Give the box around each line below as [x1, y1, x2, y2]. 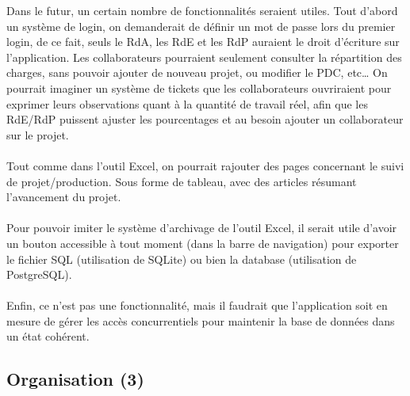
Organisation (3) [6, 367, 144, 391]
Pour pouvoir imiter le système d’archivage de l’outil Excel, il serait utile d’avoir [6, 219, 397, 236]
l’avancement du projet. [6, 188, 121, 205]
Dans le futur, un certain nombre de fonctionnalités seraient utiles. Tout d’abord [6, 2, 398, 18]
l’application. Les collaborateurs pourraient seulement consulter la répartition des [6, 48, 402, 65]
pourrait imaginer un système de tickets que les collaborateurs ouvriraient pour [6, 79, 392, 96]
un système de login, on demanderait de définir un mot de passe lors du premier [6, 17, 396, 34]
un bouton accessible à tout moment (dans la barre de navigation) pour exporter [6, 234, 399, 251]
